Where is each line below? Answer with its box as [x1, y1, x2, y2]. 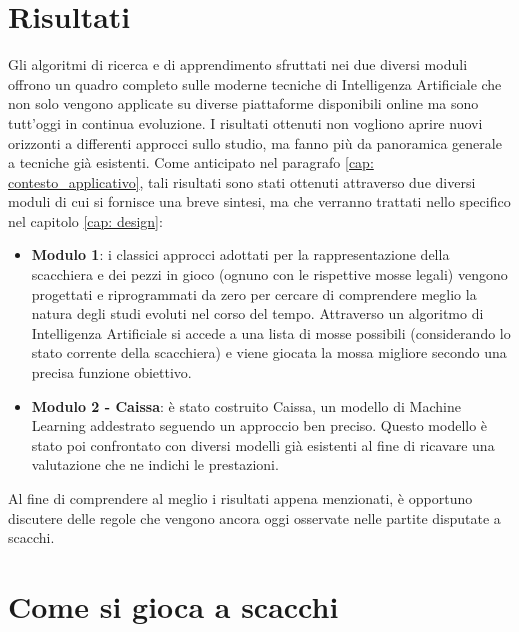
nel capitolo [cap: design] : [8, 210, 163, 231]
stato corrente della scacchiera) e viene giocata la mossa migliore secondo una [31, 342, 507, 363]
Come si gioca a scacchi [8, 585, 339, 626]
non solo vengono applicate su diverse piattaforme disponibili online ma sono [8, 93, 479, 114]
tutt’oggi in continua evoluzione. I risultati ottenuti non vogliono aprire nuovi [8, 112, 483, 133]
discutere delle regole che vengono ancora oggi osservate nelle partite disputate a [8, 507, 501, 528]
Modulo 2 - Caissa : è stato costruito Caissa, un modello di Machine [31, 395, 461, 416]
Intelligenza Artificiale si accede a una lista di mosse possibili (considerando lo [31, 322, 511, 343]
